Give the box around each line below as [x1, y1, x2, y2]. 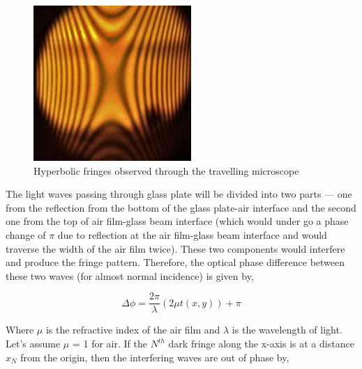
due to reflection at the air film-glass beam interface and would [57, 227, 327, 242]
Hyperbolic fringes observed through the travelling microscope [33, 163, 299, 178]
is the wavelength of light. [232, 322, 342, 337]
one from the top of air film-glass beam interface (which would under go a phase [6, 214, 349, 228]
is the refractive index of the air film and [45, 322, 220, 337]
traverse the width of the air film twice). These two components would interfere [6, 241, 345, 256]
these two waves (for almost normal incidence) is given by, [6, 268, 254, 283]
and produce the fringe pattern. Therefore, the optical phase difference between [6, 255, 345, 269]
